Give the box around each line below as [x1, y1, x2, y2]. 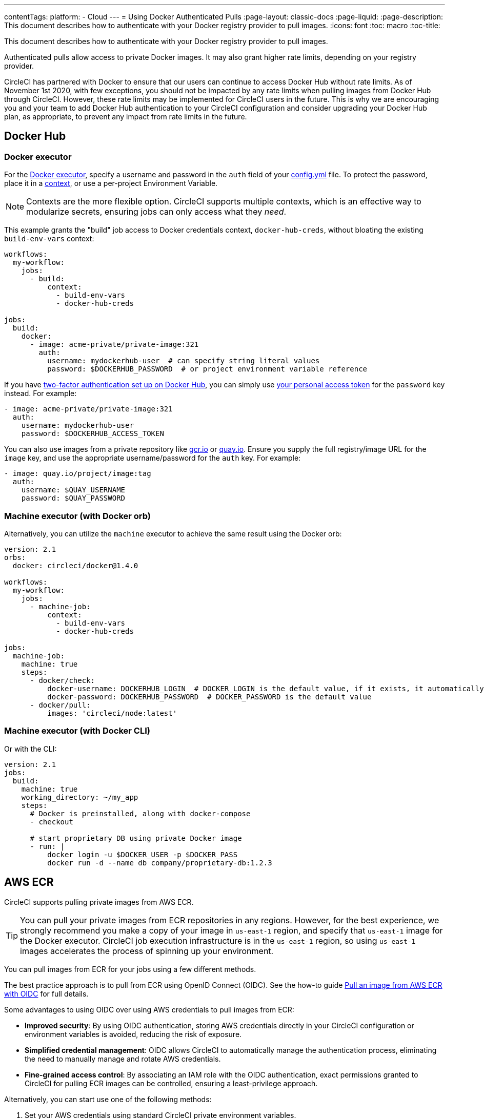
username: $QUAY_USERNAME [21, 486, 126, 494]
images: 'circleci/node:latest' [47, 709, 177, 717]
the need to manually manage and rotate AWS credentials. [25, 1054, 221, 1063]
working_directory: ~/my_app [21, 793, 138, 801]
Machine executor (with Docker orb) [4, 510, 151, 521]
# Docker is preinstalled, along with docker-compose [30, 809, 251, 818]
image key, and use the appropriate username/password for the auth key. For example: [4, 453, 301, 463]
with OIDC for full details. [4, 989, 89, 998]
